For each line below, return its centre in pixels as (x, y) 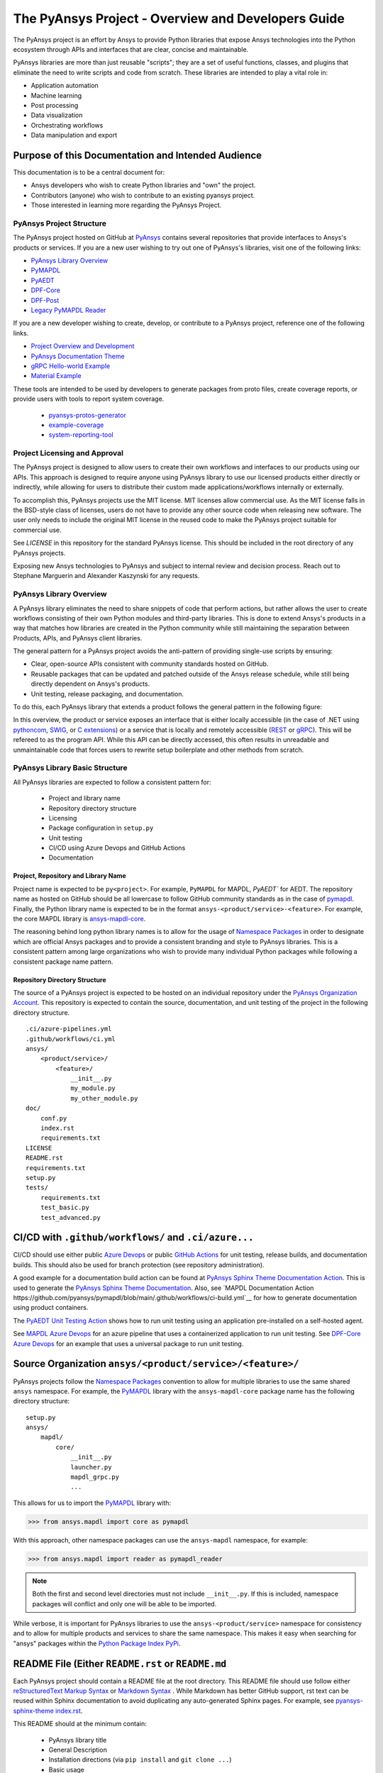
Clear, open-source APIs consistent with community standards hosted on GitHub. (150, 664)
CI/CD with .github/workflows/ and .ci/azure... (134, 1238)
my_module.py (93, 1088)
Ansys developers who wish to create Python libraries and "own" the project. (143, 185)
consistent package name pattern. (63, 962)
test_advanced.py (70, 1217)
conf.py (54, 1118)
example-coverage (76, 425)
